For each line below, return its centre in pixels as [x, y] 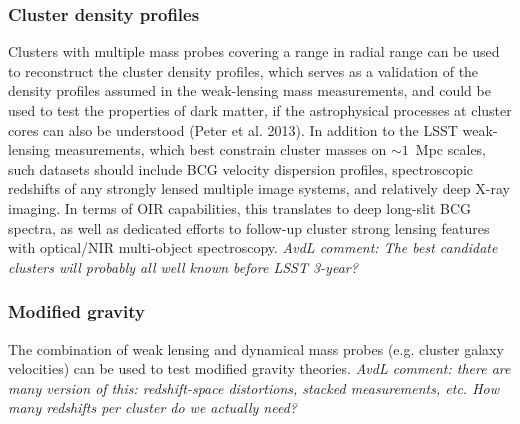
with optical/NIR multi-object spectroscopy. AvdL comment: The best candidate [253, 247]
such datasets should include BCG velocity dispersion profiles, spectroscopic [241, 168]
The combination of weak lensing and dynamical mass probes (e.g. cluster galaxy [256, 348]
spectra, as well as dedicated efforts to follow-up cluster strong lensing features [249, 227]
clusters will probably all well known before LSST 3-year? [183, 266]
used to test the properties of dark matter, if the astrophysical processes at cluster [260, 110]
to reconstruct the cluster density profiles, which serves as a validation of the [243, 70]
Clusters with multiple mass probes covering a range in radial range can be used [254, 51]
